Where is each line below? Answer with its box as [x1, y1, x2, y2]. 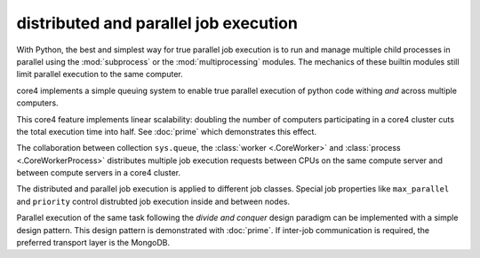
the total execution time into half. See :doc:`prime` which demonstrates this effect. [16, 126, 317, 137]
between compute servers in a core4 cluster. [16, 168, 181, 178]
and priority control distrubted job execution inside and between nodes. [16, 196, 291, 207]
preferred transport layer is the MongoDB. [16, 238, 171, 248]
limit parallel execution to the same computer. [16, 69, 184, 80]
